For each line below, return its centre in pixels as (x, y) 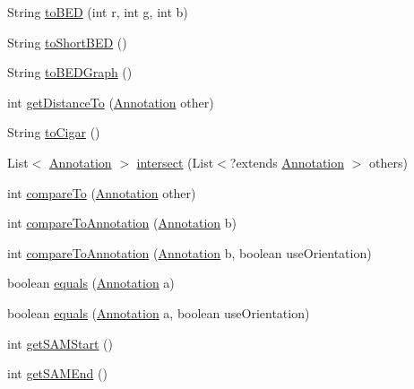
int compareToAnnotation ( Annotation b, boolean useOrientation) (190, 252)
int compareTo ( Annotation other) (102, 192)
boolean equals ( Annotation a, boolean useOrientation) (159, 312)
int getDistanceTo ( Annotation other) (111, 102)
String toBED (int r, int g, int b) (98, 12)
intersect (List (175, 162)
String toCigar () (54, 132)
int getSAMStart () (60, 343)
